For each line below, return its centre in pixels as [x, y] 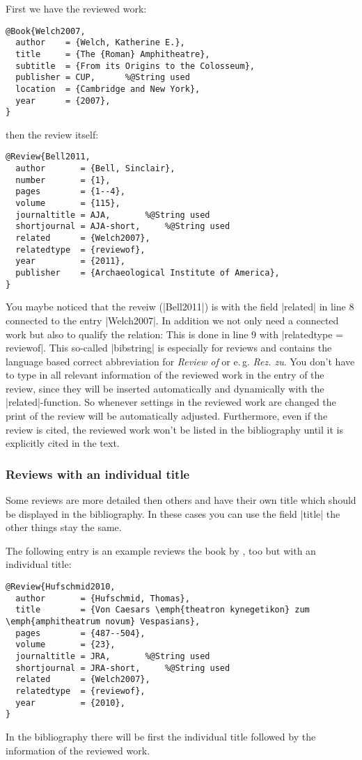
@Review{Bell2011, [48, 157]
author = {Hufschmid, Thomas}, [103, 598]
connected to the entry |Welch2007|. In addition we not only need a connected [172, 320]
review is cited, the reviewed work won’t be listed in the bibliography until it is [174, 429]
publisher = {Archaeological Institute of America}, [148, 273]
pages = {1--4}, [70, 192]
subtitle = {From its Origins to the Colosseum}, [135, 66]
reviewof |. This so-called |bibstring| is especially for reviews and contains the [169, 348]
